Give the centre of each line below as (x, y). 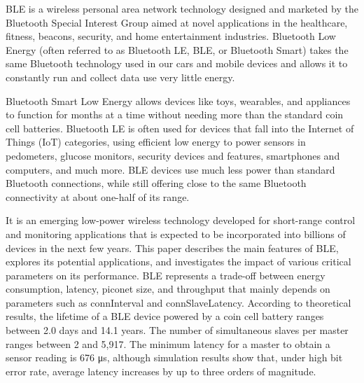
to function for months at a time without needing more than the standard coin (175, 114)
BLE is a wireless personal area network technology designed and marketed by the (182, 8)
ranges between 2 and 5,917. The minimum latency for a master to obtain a (168, 343)
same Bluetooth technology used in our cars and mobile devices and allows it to (177, 63)
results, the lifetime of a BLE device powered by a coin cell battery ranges (165, 316)
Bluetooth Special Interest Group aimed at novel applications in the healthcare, (177, 22)
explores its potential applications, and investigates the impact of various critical (178, 262)
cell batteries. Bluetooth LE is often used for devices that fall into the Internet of (180, 128)
